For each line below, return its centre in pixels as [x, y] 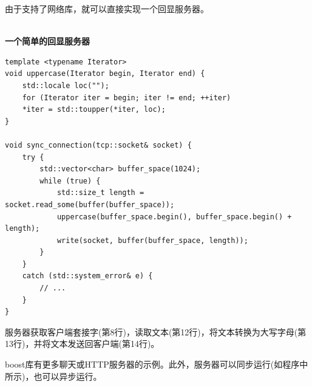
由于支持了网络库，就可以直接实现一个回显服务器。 [107, 9]
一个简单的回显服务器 [47, 41]
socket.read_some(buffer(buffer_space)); [90, 204]
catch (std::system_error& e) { [87, 276]
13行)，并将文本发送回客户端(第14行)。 [82, 344]
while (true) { [70, 181]
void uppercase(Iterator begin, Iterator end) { [105, 74]
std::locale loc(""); [66, 85]
